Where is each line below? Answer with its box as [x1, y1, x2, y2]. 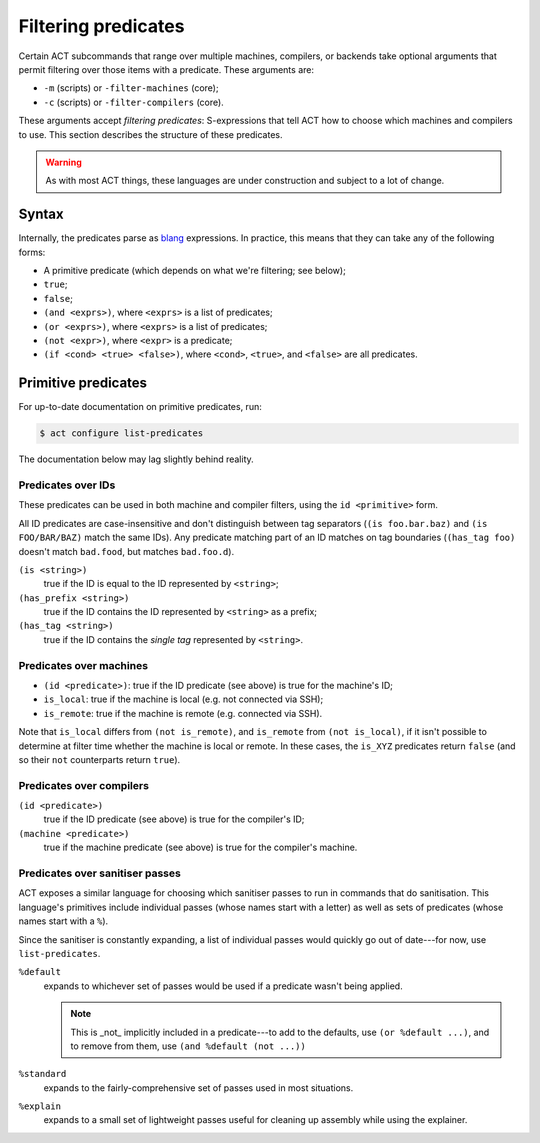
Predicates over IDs [18, 478, 116, 492]
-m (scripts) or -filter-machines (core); [43, 82, 219, 94]
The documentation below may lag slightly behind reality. [18, 453, 254, 465]
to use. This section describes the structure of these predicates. [18, 128, 283, 140]
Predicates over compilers [18, 778, 150, 792]
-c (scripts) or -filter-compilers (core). [43, 96, 224, 108]
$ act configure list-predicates [39, 428, 204, 439]
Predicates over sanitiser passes [18, 866, 182, 880]
